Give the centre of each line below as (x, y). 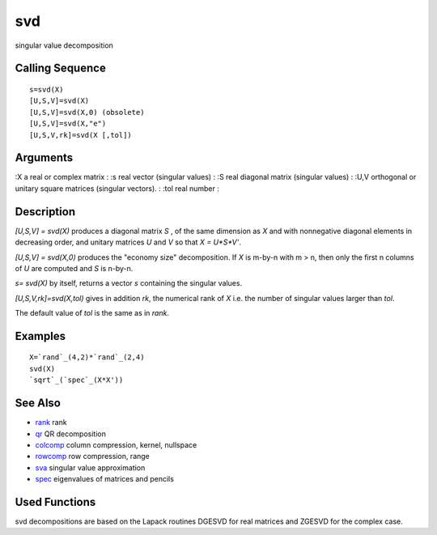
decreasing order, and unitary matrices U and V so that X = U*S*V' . (128, 242)
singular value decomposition (64, 45)
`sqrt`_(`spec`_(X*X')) (76, 380)
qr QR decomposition (71, 434)
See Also (38, 403)
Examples (40, 336)
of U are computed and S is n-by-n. (74, 268)
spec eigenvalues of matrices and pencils (104, 479)
